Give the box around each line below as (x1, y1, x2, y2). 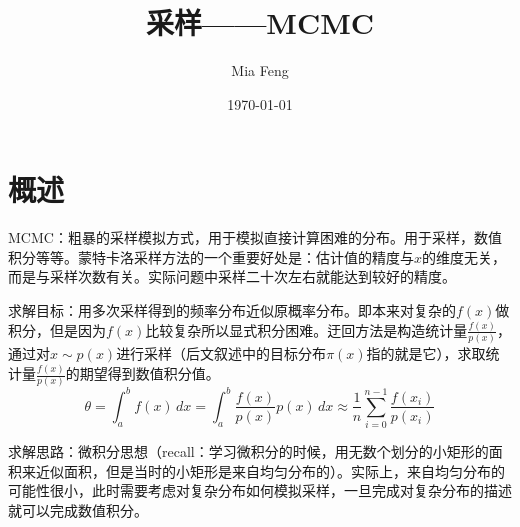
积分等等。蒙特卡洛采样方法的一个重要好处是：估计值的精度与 (8, 246, 414, 267)
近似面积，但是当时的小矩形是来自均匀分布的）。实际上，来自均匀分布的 (35, 460, 505, 481)
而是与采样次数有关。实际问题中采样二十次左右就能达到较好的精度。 (8, 266, 456, 287)
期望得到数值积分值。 (79, 363, 220, 384)
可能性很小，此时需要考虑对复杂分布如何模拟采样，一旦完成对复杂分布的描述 (8, 480, 512, 501)
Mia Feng (231, 60, 289, 81)
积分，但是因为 (8, 319, 106, 340)
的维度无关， (422, 246, 507, 267)
